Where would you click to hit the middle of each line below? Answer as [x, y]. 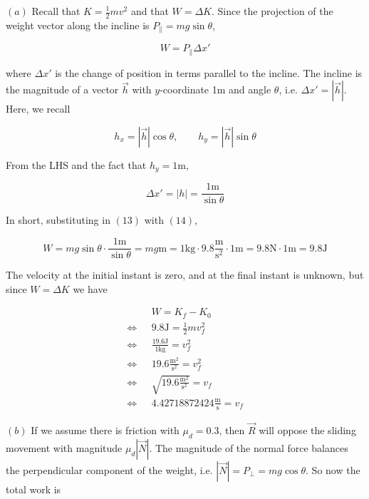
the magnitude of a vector [62, 89]
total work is [33, 489]
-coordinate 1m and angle [215, 89]
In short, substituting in [58, 220]
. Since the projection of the [272, 11]
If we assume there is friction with [105, 429]
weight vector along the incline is [78, 25]
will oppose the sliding [307, 429]
